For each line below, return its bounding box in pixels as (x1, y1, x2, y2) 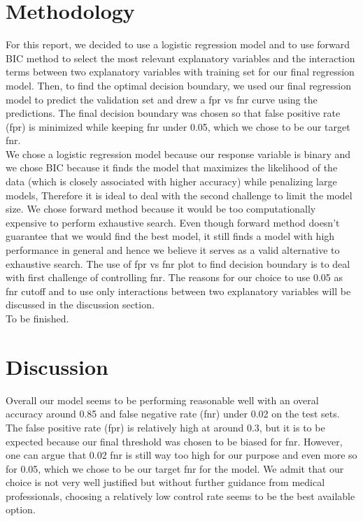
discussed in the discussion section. (6, 297, 155, 312)
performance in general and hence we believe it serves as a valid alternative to (6, 243, 340, 257)
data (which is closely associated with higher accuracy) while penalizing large (6, 174, 337, 189)
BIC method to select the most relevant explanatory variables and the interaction (6, 50, 355, 65)
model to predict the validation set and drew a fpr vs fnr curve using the (6, 92, 318, 106)
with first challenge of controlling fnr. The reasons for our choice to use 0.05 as (6, 270, 343, 285)
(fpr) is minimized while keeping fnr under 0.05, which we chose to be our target (6, 119, 350, 134)
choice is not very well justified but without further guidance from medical (6, 475, 325, 490)
